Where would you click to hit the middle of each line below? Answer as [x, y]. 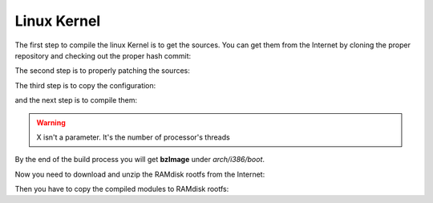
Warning [51, 122]
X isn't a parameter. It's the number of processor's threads [133, 137]
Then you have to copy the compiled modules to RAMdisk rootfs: [122, 189]
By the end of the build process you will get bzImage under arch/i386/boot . [140, 160]
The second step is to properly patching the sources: [102, 71]
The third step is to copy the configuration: [85, 85]
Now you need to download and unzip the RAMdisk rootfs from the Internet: [140, 174]
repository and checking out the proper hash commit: [103, 55]
